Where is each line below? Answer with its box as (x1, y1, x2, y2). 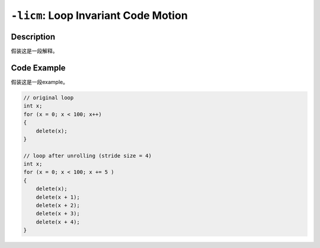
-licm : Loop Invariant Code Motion (11, 9, 188, 22)
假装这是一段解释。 (11, 47, 58, 54)
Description (11, 31, 56, 41)
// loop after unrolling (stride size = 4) (23, 152, 152, 159)
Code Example (11, 63, 66, 73)
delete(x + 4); (36, 218, 80, 225)
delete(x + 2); (36, 202, 80, 209)
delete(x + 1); (36, 194, 80, 201)
